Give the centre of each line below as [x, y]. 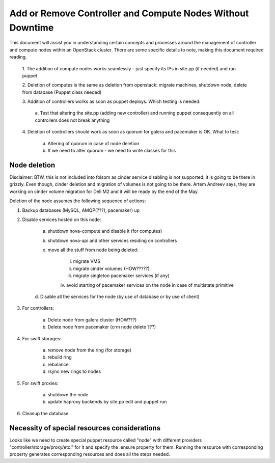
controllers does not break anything [72, 120]
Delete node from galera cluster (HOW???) [92, 320]
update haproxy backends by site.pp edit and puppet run [107, 402]
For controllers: [38, 308]
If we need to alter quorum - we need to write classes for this [112, 151]
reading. [18, 57]
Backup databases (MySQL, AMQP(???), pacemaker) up [81, 210]
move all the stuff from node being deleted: [93, 250]
